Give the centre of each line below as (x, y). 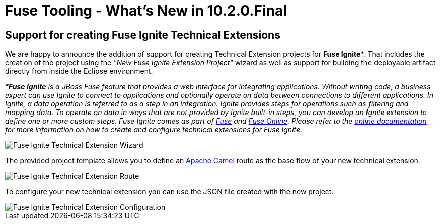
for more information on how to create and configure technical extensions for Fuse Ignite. (154, 130)
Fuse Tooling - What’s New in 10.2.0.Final (146, 11)
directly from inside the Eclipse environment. (79, 71)
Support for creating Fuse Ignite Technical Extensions (143, 35)
